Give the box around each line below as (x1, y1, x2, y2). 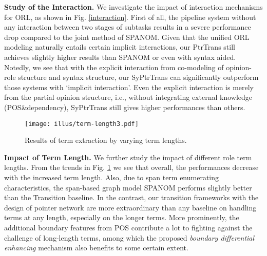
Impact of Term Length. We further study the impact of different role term (4, 152, 252, 162)
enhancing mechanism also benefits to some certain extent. (4, 242, 188, 253)
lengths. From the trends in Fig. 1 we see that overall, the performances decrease (4, 162, 259, 173)
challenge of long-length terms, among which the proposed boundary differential (4, 232, 255, 243)
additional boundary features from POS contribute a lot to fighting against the (4, 222, 253, 232)
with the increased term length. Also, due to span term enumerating (4, 172, 219, 182)
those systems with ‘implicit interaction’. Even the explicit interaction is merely (4, 81, 254, 92)
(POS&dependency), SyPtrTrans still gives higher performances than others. (4, 101, 245, 112)
